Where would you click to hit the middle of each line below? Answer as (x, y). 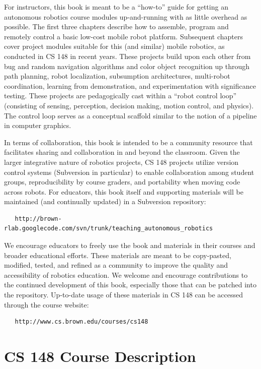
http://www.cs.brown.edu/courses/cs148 (81, 322)
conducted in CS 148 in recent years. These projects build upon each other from (127, 56)
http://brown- (38, 219)
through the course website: (47, 304)
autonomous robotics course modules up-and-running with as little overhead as (126, 16)
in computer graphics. (38, 125)
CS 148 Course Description (100, 356)
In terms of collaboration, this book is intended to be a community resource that (128, 142)
